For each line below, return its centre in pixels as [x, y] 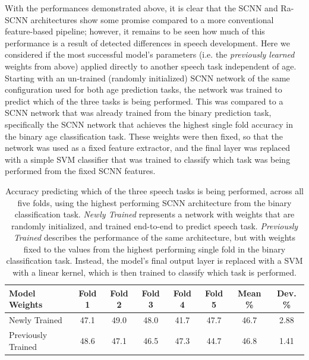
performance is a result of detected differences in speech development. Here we [147, 42]
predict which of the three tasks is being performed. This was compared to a [144, 101]
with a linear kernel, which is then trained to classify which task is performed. [154, 272]
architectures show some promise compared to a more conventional [152, 19]
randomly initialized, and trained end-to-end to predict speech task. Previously [154, 225]
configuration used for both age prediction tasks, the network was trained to [144, 89]
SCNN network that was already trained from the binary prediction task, [138, 113]
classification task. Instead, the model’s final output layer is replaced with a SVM [154, 260]
